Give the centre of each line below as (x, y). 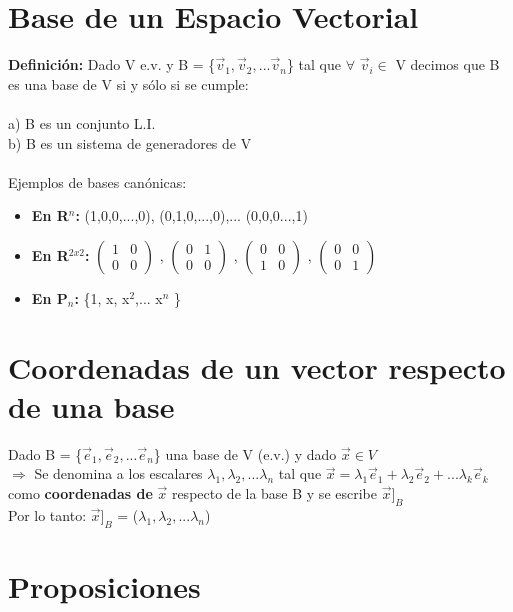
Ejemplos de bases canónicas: (97, 181)
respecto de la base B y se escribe (274, 492)
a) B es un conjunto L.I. (82, 122)
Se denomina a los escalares (118, 473)
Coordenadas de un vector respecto (257, 366)
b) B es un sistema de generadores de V (130, 142)
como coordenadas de (80, 492)
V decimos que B (447, 64)
